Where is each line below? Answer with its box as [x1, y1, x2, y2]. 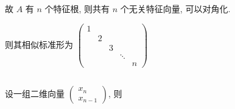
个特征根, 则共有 [44, 2, 110, 15]
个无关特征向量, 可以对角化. [120, 2, 231, 15]
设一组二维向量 [5, 87, 65, 100]
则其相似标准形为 [5, 38, 73, 50]
